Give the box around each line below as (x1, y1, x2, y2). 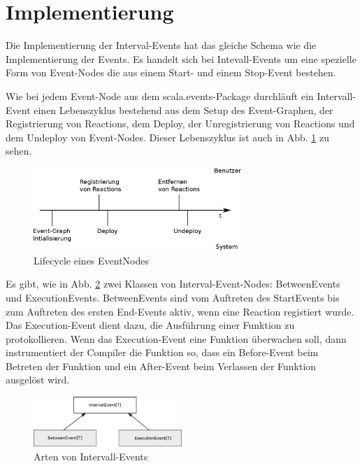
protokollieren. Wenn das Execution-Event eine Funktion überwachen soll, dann (6, 331, 347, 346)
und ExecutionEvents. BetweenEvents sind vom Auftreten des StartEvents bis (6, 290, 340, 304)
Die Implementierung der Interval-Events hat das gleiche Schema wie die (6, 38, 317, 52)
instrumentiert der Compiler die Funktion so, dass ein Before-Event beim (6, 345, 319, 360)
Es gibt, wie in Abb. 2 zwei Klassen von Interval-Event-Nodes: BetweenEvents (6, 276, 340, 291)
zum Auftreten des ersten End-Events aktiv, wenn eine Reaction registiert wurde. (6, 304, 354, 318)
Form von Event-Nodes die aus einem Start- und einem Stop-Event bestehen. (6, 65, 336, 80)
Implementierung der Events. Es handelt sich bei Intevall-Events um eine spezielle (6, 51, 356, 66)
